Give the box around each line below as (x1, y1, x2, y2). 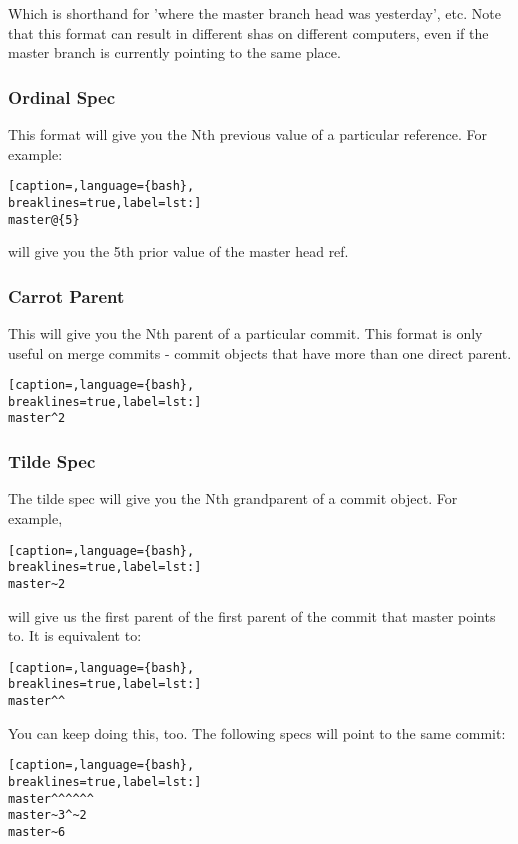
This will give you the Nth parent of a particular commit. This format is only (8, 322, 483, 343)
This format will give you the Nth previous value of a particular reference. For (8, 124, 487, 144)
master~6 (8, 824, 66, 839)
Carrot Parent (8, 283, 125, 308)
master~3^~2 (8, 808, 87, 823)
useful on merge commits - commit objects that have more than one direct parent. (8, 342, 512, 363)
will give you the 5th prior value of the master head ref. (8, 241, 349, 262)
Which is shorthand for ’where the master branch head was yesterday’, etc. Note (8, 3, 501, 23)
